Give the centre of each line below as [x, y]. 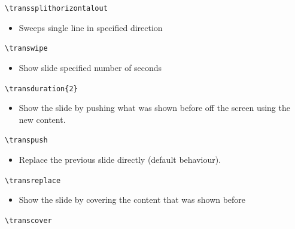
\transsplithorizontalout [56, 8]
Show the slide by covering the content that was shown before [132, 199]
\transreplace [33, 180]
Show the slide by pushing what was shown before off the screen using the [154, 108]
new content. [42, 119]
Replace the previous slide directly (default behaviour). [120, 159]
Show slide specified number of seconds [90, 67]
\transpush [26, 140]
